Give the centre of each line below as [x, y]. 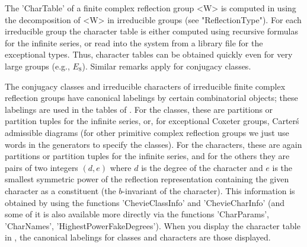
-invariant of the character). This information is [209, 190]
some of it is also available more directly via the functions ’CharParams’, [137, 214]
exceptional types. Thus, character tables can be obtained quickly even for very [149, 54]
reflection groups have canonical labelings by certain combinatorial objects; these [151, 98]
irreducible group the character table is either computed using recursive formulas [151, 31]
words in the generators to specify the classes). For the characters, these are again [153, 144]
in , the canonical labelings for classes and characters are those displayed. [138, 237]
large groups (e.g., [37, 66]
